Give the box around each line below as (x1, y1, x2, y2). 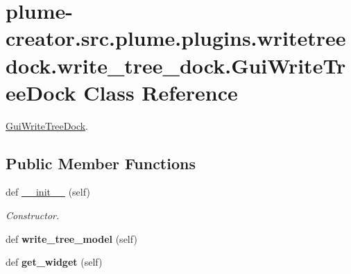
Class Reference (83, 78, 238, 106)
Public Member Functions (6, 152, 196, 173)
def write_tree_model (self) (6, 231, 137, 246)
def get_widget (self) (6, 255, 103, 269)
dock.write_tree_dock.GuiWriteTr (6, 51, 346, 79)
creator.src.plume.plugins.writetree (6, 24, 346, 52)
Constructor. (6, 208, 60, 223)
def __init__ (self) (6, 185, 90, 199)
